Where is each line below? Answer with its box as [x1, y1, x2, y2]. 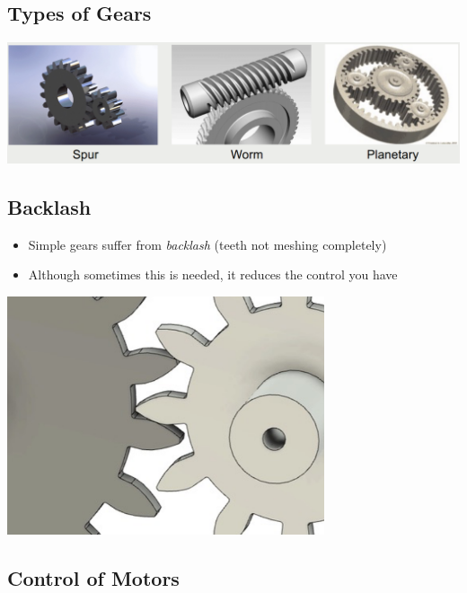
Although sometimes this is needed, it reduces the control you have [28, 265, 398, 284]
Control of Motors [7, 563, 180, 591]
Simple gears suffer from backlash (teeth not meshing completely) [28, 235, 387, 253]
